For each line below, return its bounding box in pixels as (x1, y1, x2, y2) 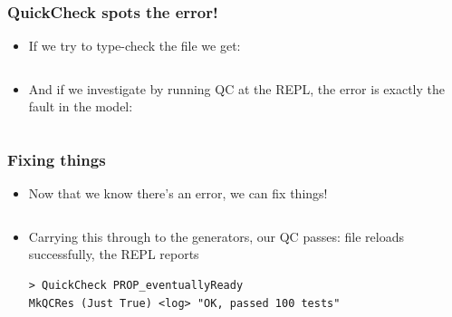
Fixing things (7, 148, 106, 170)
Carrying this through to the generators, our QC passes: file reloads (28, 226, 404, 245)
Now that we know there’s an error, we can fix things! (28, 184, 328, 203)
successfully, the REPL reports (28, 245, 199, 264)
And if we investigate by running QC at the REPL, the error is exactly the (28, 79, 445, 98)
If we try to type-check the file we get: (28, 36, 241, 55)
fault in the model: (28, 97, 133, 116)
